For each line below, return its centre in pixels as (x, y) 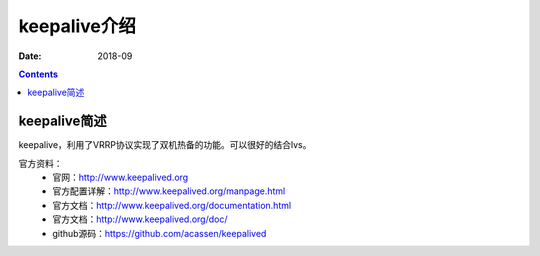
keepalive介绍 (77, 26)
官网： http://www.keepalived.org (120, 177)
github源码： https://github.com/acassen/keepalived (159, 233)
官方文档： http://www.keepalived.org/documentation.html (172, 205)
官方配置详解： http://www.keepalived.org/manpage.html (169, 191)
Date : (30, 56)
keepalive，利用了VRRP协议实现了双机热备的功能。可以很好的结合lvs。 (165, 145)
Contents (38, 74)
